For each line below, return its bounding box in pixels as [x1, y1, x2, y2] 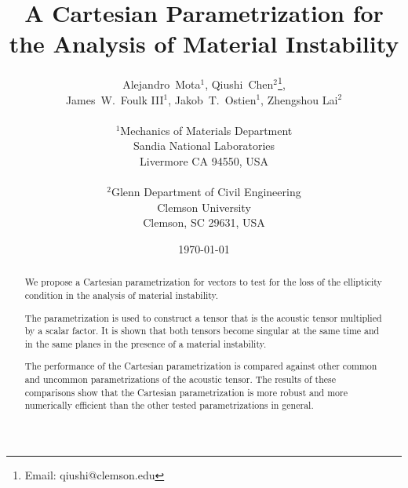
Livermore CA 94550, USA [140, 152, 268, 169]
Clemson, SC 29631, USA [143, 214, 265, 231]
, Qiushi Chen [205, 75, 274, 92]
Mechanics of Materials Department [120, 122, 293, 138]
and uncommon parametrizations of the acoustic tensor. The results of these [24, 373, 336, 386]
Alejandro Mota [122, 75, 201, 92]
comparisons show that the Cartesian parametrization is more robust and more [24, 385, 348, 399]
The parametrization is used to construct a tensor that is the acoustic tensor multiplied [24, 311, 382, 324]
